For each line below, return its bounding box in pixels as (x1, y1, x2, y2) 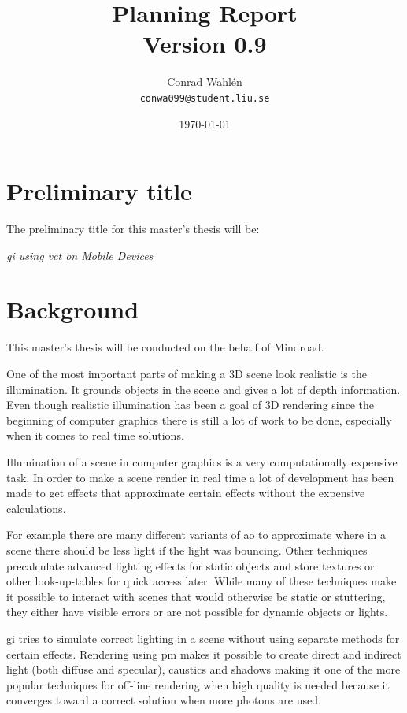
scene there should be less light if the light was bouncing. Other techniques (6, 541, 368, 558)
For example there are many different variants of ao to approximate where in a (6, 526, 386, 543)
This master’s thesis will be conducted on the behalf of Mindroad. (6, 339, 324, 355)
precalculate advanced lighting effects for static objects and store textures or (6, 557, 375, 574)
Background (6, 293, 139, 325)
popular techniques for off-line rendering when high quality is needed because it (6, 676, 390, 693)
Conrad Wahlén (167, 73, 242, 90)
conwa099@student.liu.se (139, 92, 270, 104)
